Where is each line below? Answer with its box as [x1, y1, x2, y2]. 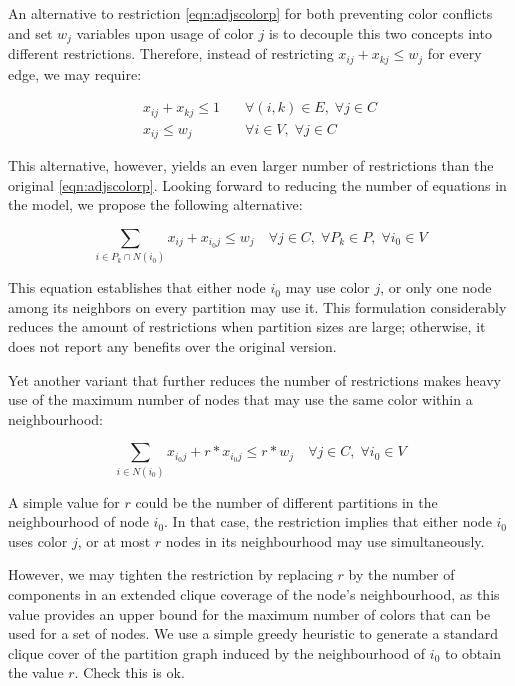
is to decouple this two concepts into [268, 22, 492, 43]
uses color [8, 530, 68, 551]
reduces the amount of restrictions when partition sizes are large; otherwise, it [8, 316, 486, 337]
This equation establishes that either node [8, 277, 266, 298]
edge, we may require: [8, 63, 142, 84]
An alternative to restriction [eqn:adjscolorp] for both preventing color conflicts [8, 3, 493, 23]
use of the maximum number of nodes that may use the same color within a [8, 389, 473, 410]
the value [8, 662, 64, 683]
